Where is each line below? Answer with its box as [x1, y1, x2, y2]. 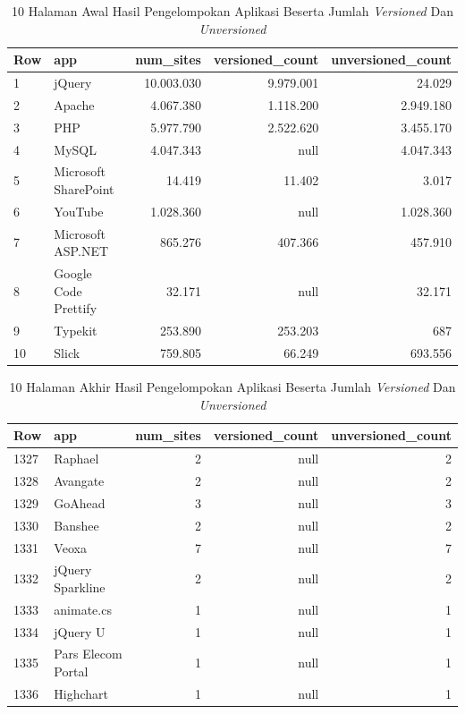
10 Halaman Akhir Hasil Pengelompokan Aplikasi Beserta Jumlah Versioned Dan [9, 378, 456, 396]
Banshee [54, 515, 99, 534]
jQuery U [54, 622, 106, 641]
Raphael [54, 449, 99, 468]
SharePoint [54, 180, 114, 198]
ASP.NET [54, 242, 109, 260]
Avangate [54, 471, 105, 489]
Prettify [54, 299, 97, 318]
